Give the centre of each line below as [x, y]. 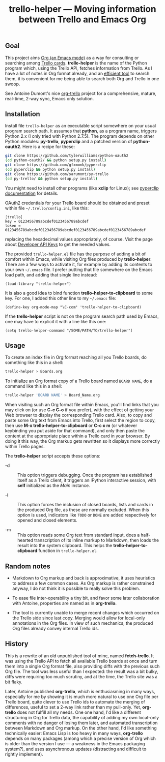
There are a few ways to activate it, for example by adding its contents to [79, 264]
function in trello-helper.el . [68, 551]
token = [13, 226]
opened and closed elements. [47, 520]
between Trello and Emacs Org [82, 19]
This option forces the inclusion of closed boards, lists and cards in [85, 505]
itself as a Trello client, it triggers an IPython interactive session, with [87, 480]
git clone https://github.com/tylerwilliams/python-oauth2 [67, 156]
